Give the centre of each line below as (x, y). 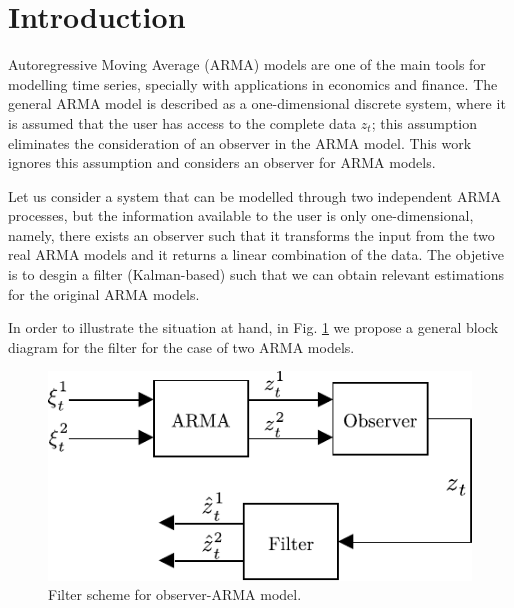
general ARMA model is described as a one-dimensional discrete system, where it (257, 103)
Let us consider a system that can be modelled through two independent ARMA (255, 195)
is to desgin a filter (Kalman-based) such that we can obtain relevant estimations (256, 274)
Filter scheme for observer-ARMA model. (175, 594)
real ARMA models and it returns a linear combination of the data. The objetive (256, 254)
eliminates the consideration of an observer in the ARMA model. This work (240, 142)
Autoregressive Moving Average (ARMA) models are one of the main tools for (247, 64)
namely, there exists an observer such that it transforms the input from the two (251, 234)
